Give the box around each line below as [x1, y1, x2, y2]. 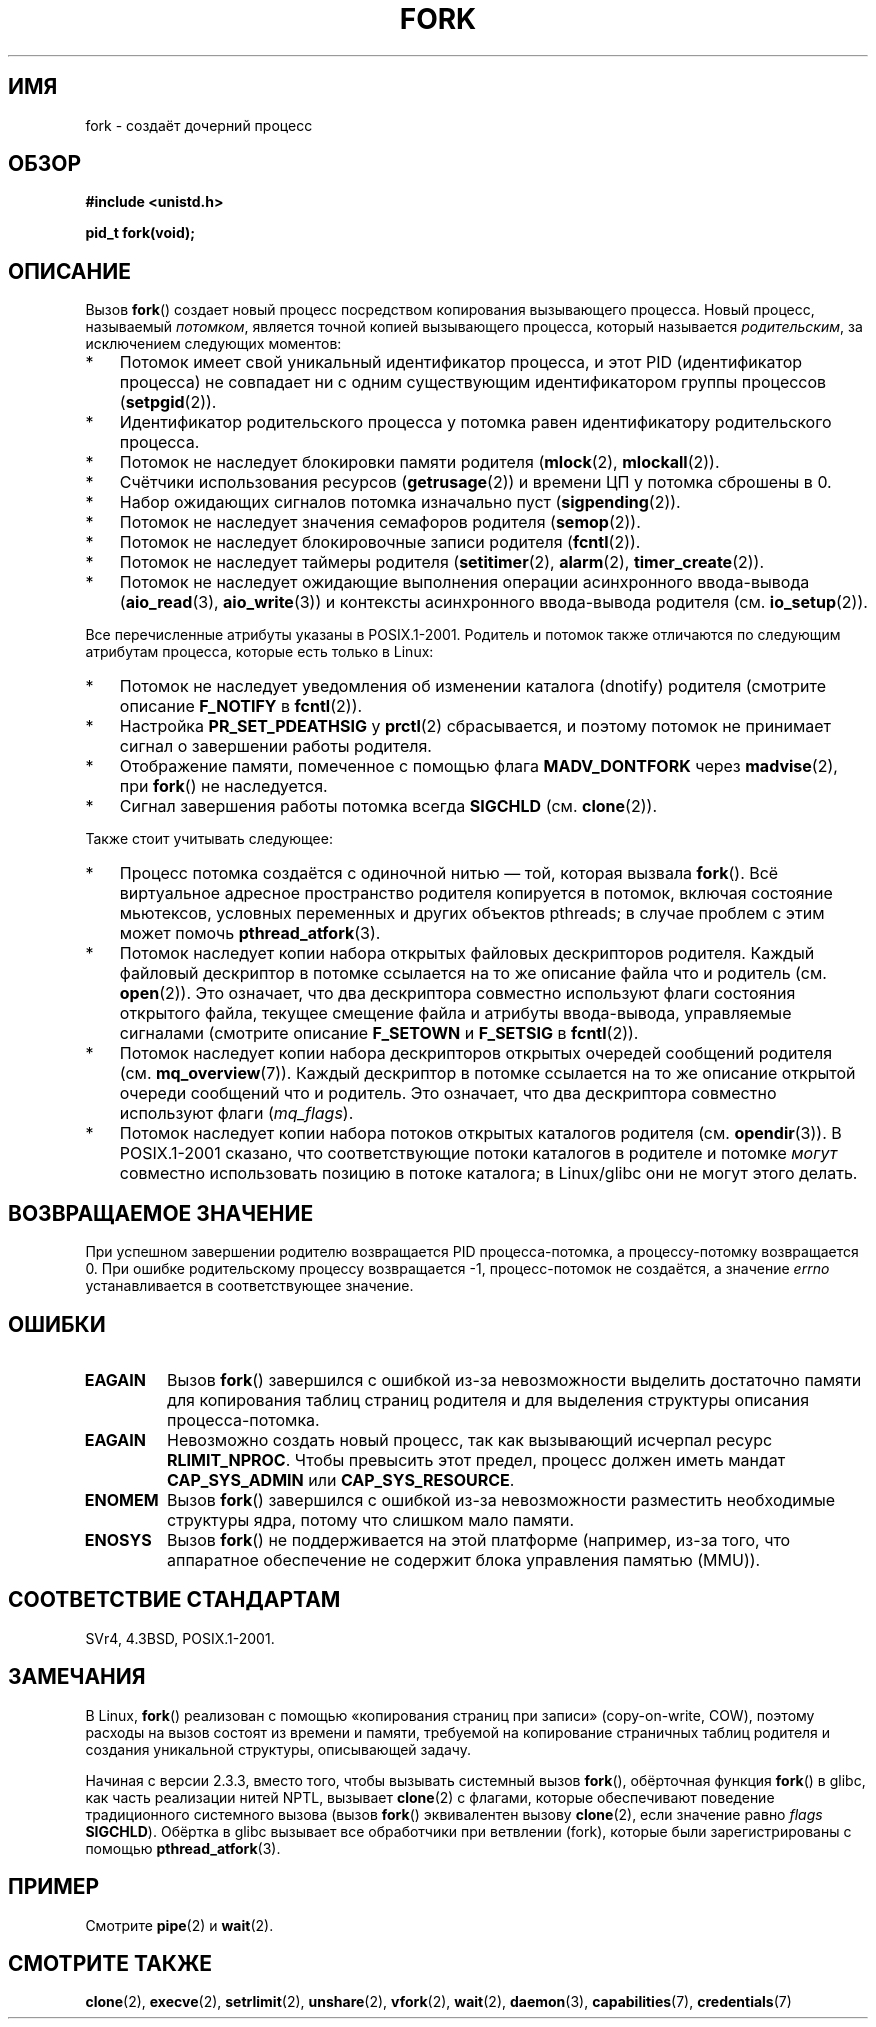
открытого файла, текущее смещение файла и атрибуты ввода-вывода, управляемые [119, 1003, 792, 1024]
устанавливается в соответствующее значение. [85, 1277, 414, 1295]
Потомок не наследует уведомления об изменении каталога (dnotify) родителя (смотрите [119, 676, 827, 697]
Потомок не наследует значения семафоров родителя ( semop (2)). [119, 512, 641, 533]
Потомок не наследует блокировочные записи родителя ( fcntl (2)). [119, 532, 641, 553]
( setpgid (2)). [119, 392, 217, 413]
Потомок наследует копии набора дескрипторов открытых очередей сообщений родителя [119, 1043, 832, 1064]
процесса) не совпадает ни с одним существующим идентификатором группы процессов [119, 372, 827, 393]
